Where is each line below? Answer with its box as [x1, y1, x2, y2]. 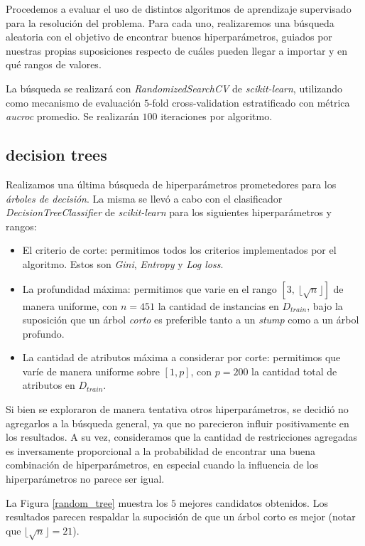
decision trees [6, 144, 107, 166]
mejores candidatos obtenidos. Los [179, 495, 328, 510]
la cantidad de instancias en [158, 298, 279, 313]
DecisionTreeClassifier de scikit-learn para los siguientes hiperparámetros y [6, 205, 332, 220]
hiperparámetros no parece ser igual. [6, 471, 165, 486]
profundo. [22, 326, 65, 341]
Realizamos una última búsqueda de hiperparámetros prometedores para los [6, 176, 337, 191]
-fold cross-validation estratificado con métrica [148, 95, 350, 109]
